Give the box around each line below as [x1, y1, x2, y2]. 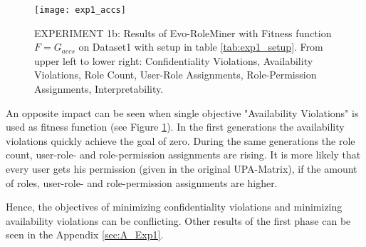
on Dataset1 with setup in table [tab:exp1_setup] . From [78, 39, 323, 54]
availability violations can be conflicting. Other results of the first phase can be [6, 213, 351, 228]
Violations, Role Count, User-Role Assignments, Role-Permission [34, 67, 317, 82]
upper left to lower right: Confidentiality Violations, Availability [34, 53, 313, 68]
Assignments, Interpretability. [34, 81, 164, 96]
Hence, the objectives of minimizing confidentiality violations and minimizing [6, 199, 343, 214]
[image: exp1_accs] [34, 5, 126, 15]
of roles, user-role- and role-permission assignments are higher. [6, 175, 278, 190]
